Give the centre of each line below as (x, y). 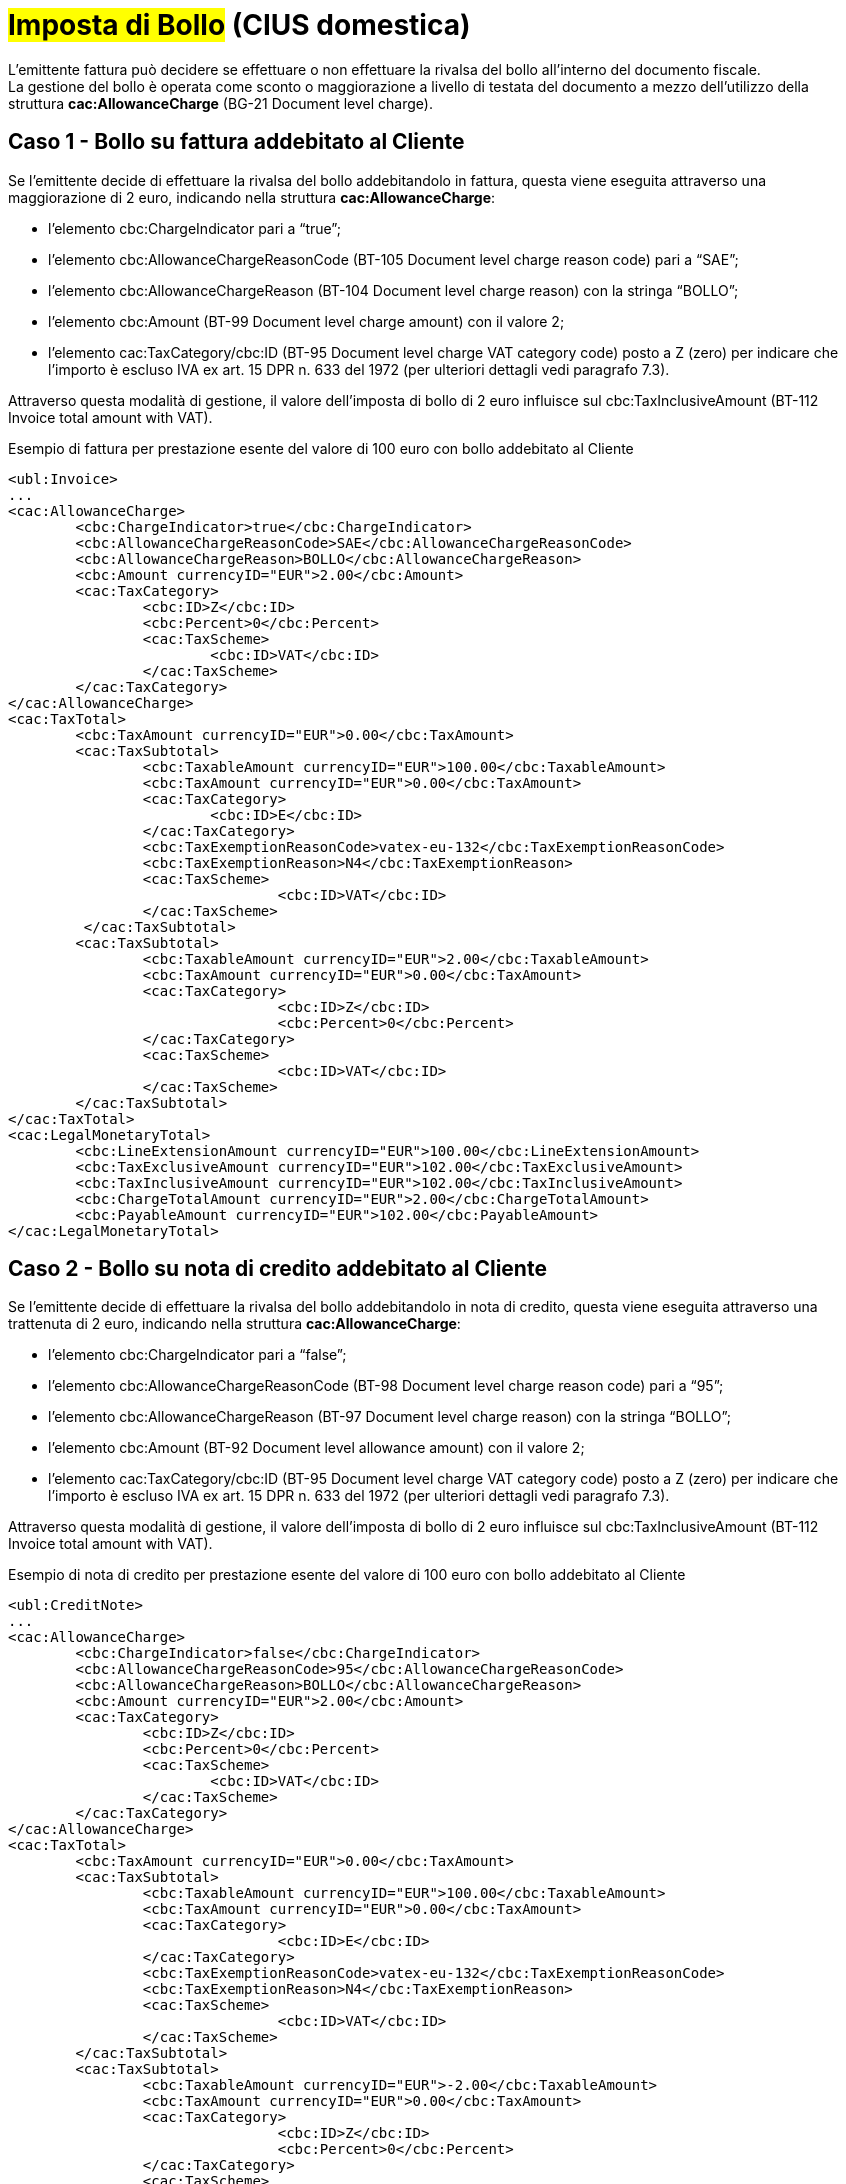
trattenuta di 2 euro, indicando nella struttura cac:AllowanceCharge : (234, 1324)
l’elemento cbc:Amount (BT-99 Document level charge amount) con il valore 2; (306, 321)
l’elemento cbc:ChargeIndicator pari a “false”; (197, 1355)
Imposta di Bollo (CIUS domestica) (239, 25)
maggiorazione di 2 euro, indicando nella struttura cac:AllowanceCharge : (252, 197)
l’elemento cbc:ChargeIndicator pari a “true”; (194, 228)
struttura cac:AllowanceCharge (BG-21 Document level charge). (220, 103)
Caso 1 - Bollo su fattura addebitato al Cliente (236, 142)
